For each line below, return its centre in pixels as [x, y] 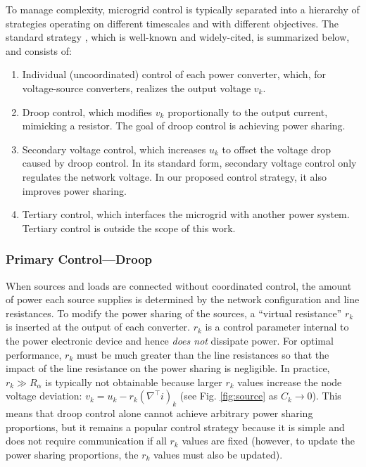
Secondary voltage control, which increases [114, 149]
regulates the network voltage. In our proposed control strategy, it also [175, 176]
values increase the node [290, 382]
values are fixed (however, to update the [268, 441]
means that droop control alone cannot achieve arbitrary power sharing [159, 413]
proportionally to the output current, [248, 111]
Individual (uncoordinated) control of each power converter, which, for [174, 74]
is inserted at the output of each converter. [98, 327]
